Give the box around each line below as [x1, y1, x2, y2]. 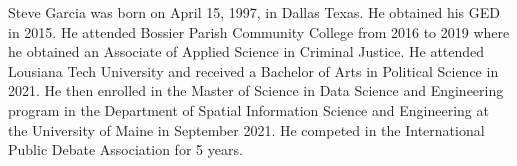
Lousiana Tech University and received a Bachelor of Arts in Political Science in [8, 60, 499, 81]
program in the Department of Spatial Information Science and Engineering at [8, 99, 489, 120]
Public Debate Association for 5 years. [8, 139, 243, 160]
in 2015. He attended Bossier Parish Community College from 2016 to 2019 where [8, 21, 510, 42]
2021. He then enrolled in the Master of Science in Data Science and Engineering [8, 80, 504, 101]
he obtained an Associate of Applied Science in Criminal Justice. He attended [8, 41, 485, 62]
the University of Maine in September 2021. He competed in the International [8, 119, 485, 140]
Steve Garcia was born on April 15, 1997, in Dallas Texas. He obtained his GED [8, 2, 500, 22]
